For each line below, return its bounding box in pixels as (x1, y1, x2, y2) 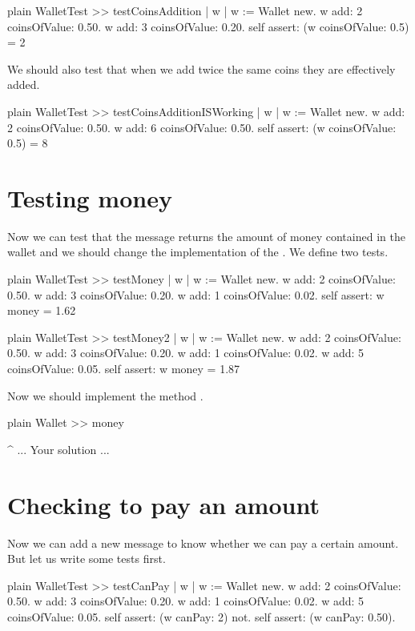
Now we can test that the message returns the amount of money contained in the (7, 227, 405, 244)
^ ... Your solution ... (7, 440, 110, 457)
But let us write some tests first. (7, 550, 166, 567)
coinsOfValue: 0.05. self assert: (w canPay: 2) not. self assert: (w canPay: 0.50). (7, 608, 396, 625)
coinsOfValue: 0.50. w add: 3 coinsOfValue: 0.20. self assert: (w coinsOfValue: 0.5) (7, 18, 409, 34)
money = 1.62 (7, 302, 76, 319)
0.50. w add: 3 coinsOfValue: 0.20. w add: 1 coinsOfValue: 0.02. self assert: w (7, 286, 385, 303)
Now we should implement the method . (7, 387, 203, 404)
